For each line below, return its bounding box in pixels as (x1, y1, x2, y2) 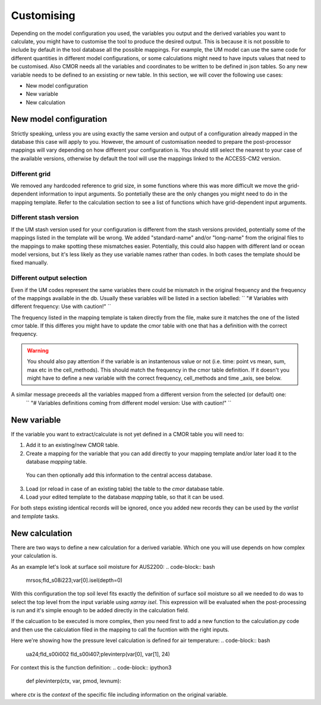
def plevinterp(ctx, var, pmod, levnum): (26, 678, 121, 685)
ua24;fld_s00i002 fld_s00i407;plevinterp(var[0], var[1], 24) (26, 650, 171, 657)
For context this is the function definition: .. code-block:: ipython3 (11, 664, 172, 671)
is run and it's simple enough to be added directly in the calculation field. (11, 607, 190, 614)
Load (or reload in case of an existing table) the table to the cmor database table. (26, 485, 224, 492)
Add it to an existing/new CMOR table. (26, 442, 119, 449)
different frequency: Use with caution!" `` (11, 303, 111, 310)
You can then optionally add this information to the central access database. (26, 471, 213, 479)
